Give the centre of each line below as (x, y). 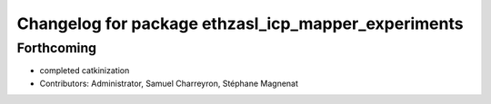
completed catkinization (85, 71)
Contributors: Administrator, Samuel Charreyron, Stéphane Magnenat (169, 83)
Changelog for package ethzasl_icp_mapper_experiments (240, 24)
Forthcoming (57, 48)
